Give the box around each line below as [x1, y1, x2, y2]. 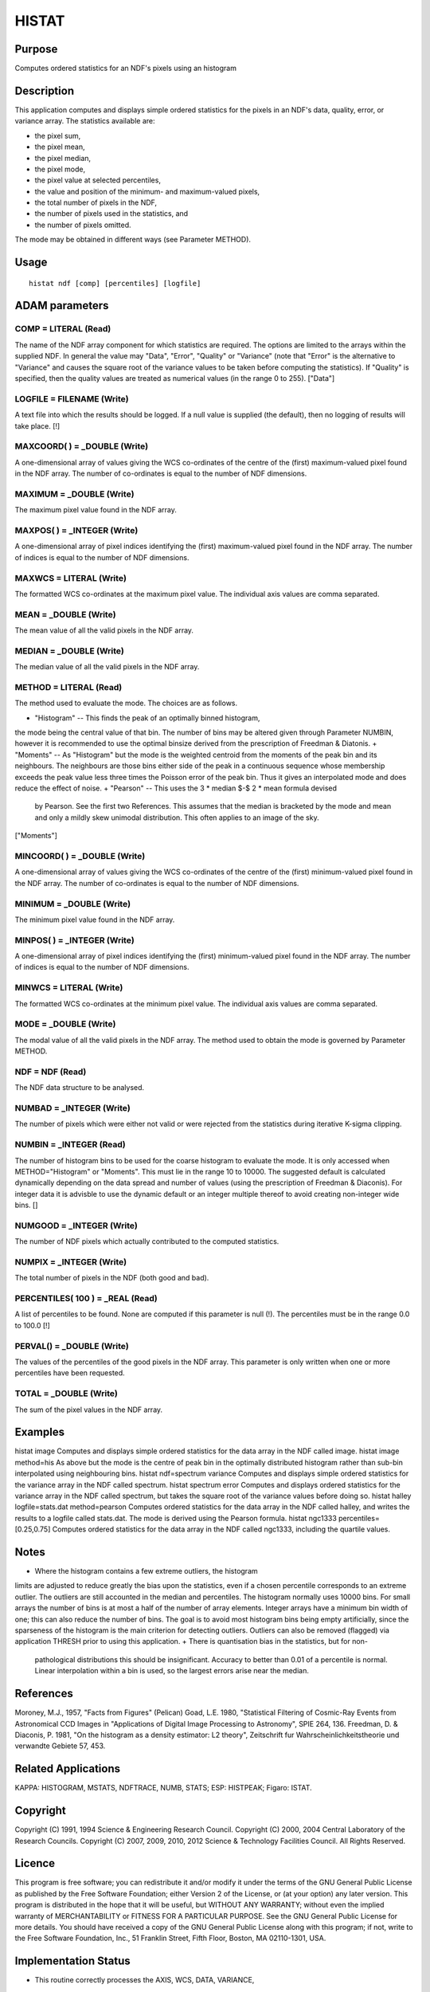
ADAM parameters [14, 299, 109, 312]
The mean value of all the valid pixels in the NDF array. [14, 625, 194, 635]
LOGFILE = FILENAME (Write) [14, 393, 129, 404]
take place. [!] [14, 421, 61, 430]
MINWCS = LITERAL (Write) [14, 982, 123, 994]
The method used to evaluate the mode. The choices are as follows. [14, 698, 238, 708]
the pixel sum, [34, 131, 81, 140]
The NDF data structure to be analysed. [14, 1083, 145, 1092]
